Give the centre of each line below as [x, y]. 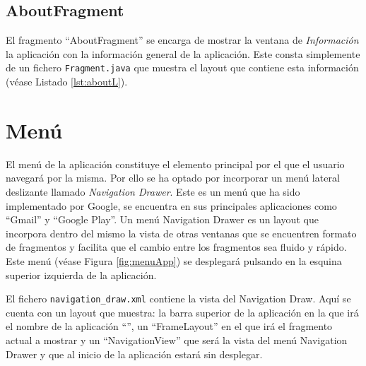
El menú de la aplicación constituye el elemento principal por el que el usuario [175, 164]
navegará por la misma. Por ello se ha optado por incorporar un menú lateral [173, 178]
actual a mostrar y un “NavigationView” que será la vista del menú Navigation [177, 340]
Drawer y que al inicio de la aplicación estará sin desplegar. [134, 354]
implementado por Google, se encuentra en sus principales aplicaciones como [171, 205]
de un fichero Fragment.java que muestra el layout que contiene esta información [182, 67]
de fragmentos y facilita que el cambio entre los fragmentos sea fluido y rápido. [176, 247]
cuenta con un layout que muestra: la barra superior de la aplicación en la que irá [182, 312]
